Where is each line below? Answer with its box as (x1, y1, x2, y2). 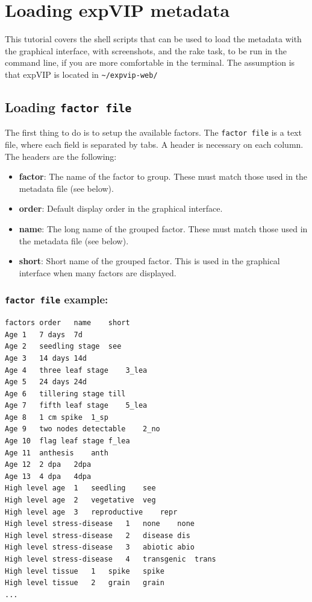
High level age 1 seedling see (5, 484, 156, 493)
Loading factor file (5, 97, 132, 116)
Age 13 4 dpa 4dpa (5, 472, 92, 481)
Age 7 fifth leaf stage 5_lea (5, 401, 148, 410)
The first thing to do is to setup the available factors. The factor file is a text (5, 126, 302, 139)
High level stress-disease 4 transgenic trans (5, 555, 216, 563)
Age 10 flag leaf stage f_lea (5, 437, 130, 446)
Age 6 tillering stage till (5, 389, 126, 398)
